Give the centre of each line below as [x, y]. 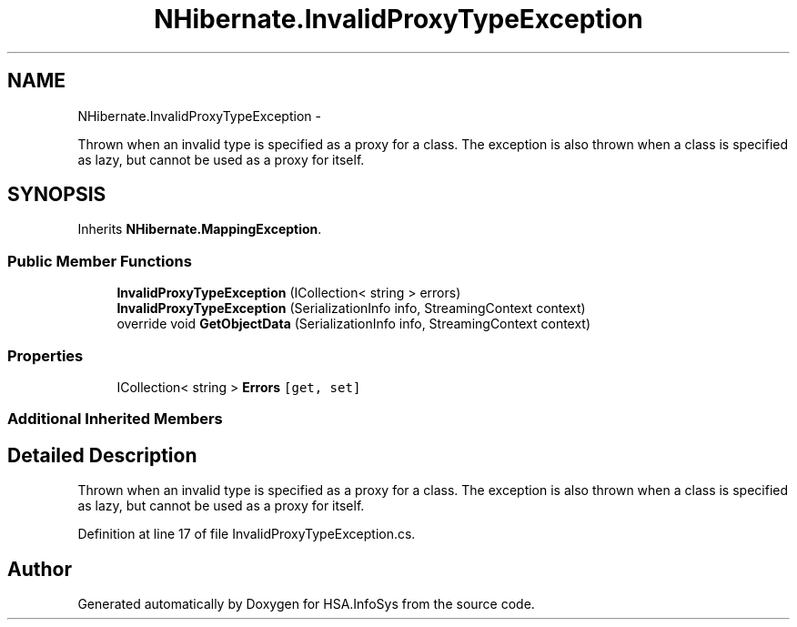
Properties [45, 355]
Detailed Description [102, 455]
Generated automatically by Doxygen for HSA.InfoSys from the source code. [306, 604]
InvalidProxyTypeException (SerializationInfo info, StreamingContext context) [351, 308]
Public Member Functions [100, 261]
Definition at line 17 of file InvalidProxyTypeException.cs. [247, 534]
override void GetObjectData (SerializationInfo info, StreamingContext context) [354, 324]
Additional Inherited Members [115, 419]
